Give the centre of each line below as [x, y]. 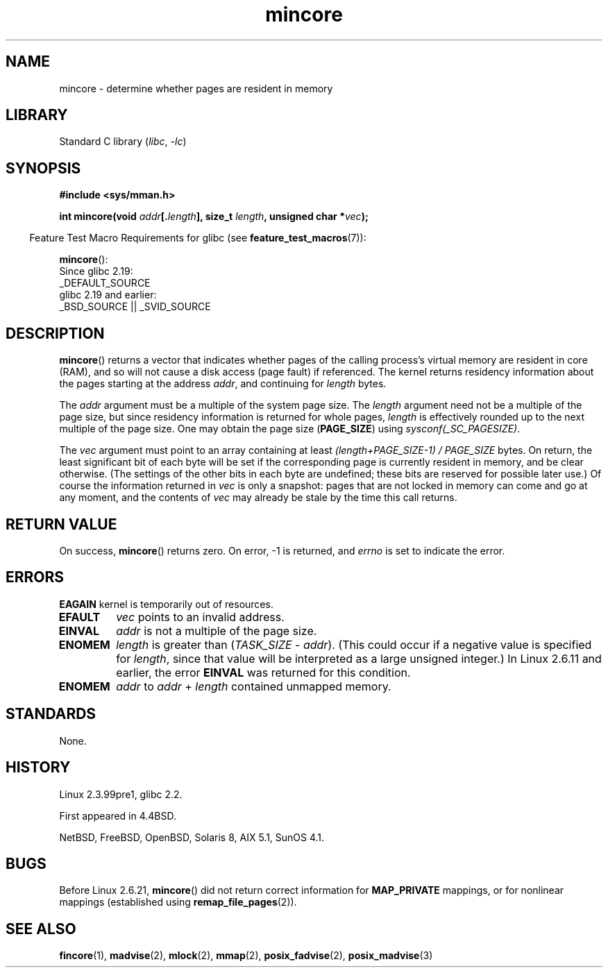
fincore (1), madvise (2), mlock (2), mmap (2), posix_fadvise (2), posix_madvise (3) [246, 956]
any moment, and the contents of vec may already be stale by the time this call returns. [258, 498]
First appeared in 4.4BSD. [118, 815]
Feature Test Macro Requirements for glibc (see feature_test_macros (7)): [198, 238]
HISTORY [38, 768]
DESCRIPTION [55, 333]
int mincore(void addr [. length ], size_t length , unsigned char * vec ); [214, 217]
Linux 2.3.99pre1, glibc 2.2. [121, 794]
